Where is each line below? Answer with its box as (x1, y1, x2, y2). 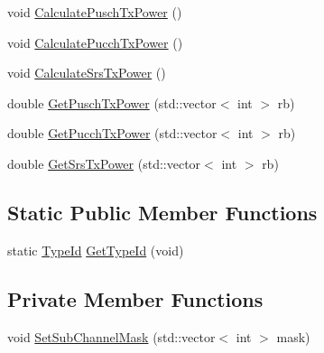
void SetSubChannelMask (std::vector (7, 327, 216, 346)
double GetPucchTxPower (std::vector (7, 124, 218, 143)
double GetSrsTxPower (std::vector (7, 153, 201, 172)
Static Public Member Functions (7, 198, 318, 226)
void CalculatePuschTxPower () (7, 3, 182, 21)
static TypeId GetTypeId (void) (7, 240, 184, 259)
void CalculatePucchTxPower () (7, 33, 183, 51)
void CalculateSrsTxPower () (7, 63, 166, 82)
